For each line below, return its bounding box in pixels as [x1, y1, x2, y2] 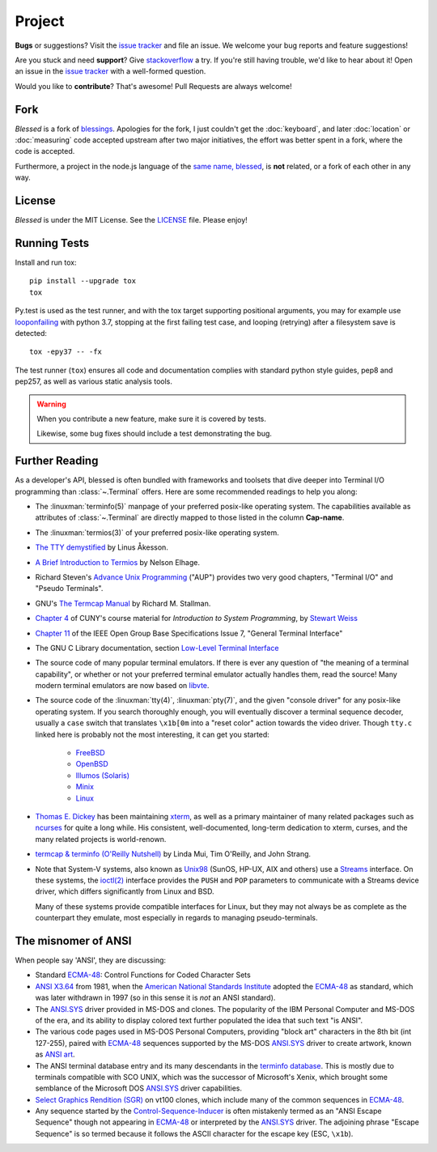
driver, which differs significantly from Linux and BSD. [35, 886, 214, 896]
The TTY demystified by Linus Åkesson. [35, 542, 169, 552]
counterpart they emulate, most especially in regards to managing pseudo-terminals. [35, 913, 318, 923]
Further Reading [15, 454, 99, 468]
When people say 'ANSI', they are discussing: [15, 955, 166, 965]
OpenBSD [75, 759, 108, 769]
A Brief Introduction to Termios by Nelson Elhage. [35, 557, 200, 567]
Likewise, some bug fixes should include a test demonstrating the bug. [36, 429, 273, 439]
